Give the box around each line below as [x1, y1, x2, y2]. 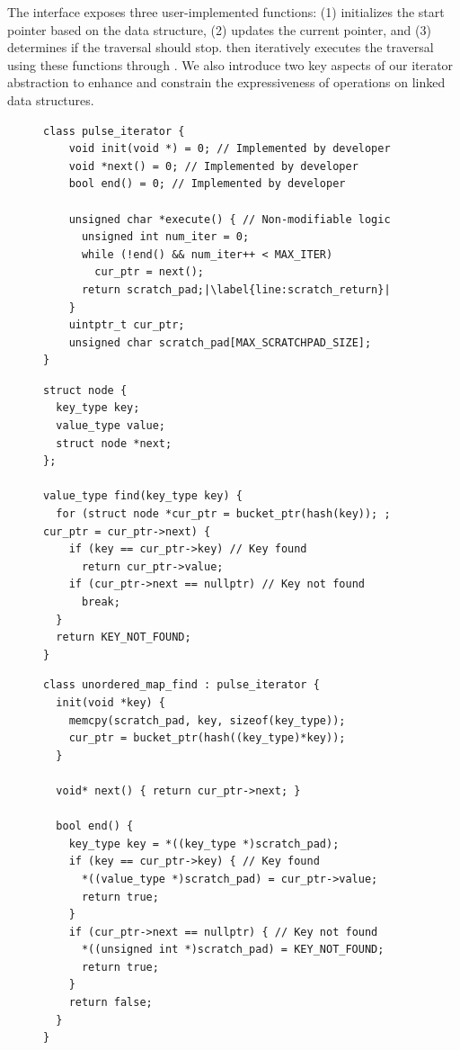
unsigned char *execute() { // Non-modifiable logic [68, 212, 391, 226]
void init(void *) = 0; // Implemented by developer [68, 142, 391, 156]
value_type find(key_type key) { [43, 489, 243, 503]
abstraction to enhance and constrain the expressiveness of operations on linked [7, 73, 446, 92]
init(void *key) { [56, 696, 166, 709]
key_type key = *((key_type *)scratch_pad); [68, 837, 340, 850]
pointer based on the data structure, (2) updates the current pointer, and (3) [7, 20, 431, 39]
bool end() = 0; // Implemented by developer [68, 177, 346, 191]
